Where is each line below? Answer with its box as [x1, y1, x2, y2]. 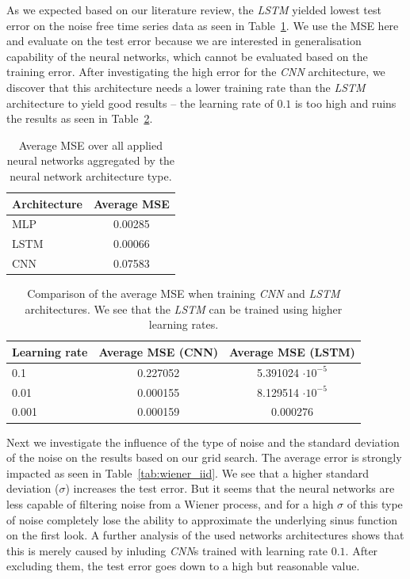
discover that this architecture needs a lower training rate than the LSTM [6, 78, 366, 95]
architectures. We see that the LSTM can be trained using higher [25, 300, 343, 317]
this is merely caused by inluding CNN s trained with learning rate [6, 542, 328, 558]
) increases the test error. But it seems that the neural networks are [65, 480, 395, 497]
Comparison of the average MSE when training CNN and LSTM [27, 285, 340, 302]
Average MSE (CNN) [98, 343, 218, 360]
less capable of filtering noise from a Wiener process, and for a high [6, 495, 334, 512]
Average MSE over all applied [18, 136, 163, 153]
